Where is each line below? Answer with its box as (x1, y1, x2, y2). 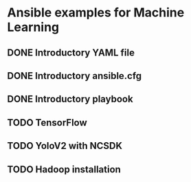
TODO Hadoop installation (7, 163, 122, 175)
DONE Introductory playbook (7, 93, 133, 105)
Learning (7, 19, 60, 35)
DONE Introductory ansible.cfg (7, 70, 142, 82)
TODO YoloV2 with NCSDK (7, 140, 122, 152)
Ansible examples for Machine (7, 5, 185, 21)
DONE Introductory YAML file (7, 47, 135, 58)
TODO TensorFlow (7, 117, 87, 128)
